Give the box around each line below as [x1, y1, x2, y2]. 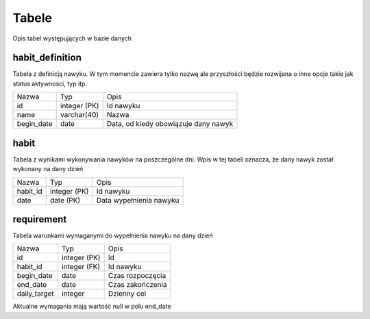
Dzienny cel [108, 289, 147, 298]
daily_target [16, 289, 54, 298]
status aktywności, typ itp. [12, 79, 88, 88]
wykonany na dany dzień [12, 165, 84, 173]
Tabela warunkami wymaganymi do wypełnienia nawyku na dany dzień [12, 231, 214, 240]
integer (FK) [62, 262, 101, 272]
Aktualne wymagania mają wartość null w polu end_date [12, 302, 171, 311]
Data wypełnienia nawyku [96, 195, 180, 205]
